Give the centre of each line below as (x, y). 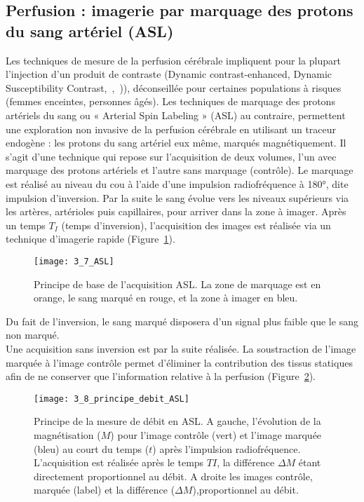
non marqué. (33, 335)
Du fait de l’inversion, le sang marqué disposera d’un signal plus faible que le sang (182, 321)
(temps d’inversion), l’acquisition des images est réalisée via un (196, 225)
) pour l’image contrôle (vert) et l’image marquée (216, 434)
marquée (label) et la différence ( (105, 490)
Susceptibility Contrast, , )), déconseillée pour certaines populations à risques (174, 87)
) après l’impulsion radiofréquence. (227, 448)
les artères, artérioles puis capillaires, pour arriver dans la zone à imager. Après (176, 211)
